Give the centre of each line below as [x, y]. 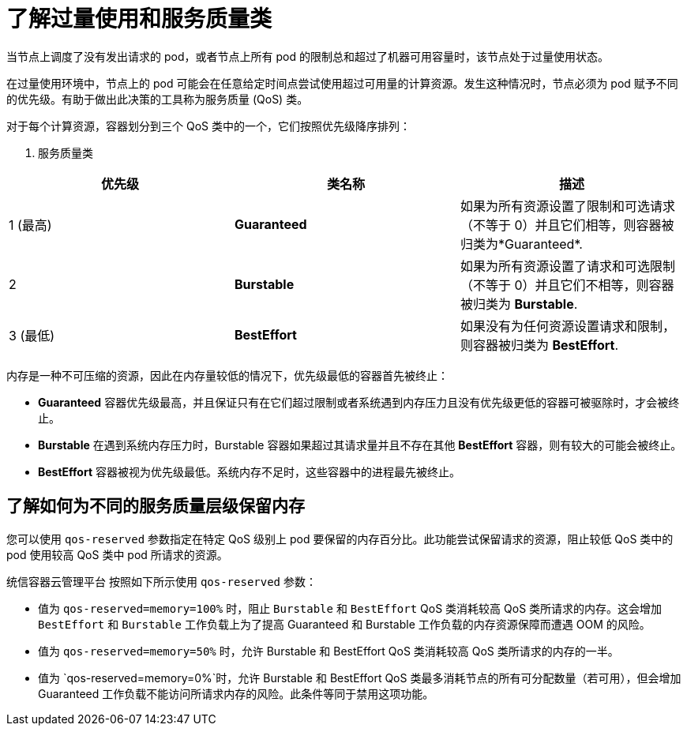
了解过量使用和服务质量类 [139, 19]
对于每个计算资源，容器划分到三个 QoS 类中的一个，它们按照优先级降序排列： [208, 126]
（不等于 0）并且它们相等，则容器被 [567, 225]
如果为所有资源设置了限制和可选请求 [567, 206]
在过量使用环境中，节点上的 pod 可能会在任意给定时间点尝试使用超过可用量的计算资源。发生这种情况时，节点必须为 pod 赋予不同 [342, 83]
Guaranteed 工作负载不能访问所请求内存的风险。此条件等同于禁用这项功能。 [236, 693]
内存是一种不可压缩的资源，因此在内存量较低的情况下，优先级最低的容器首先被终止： [227, 375]
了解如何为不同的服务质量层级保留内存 [156, 506]
